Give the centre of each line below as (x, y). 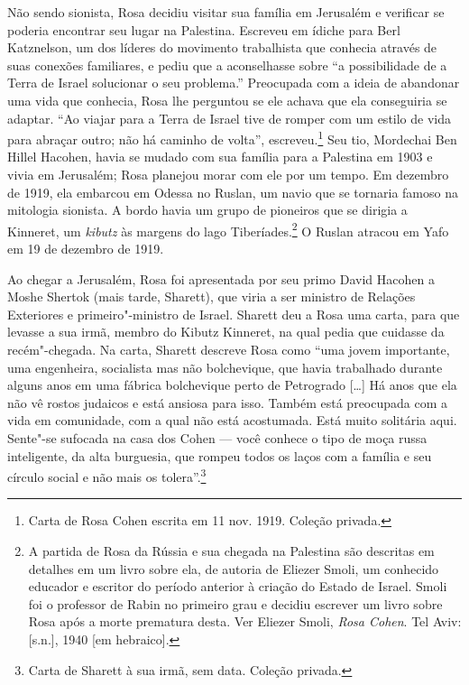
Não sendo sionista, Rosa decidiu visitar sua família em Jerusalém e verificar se (226, 12)
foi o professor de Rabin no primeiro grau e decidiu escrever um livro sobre (235, 603)
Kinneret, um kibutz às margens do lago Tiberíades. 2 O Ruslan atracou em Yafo (228, 229)
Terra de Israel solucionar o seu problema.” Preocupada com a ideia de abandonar (234, 83)
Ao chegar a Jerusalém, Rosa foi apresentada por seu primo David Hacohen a (221, 278)
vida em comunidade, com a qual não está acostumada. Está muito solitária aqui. (232, 420)
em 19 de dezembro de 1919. (86, 249)
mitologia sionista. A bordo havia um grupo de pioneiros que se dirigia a (207, 210)
